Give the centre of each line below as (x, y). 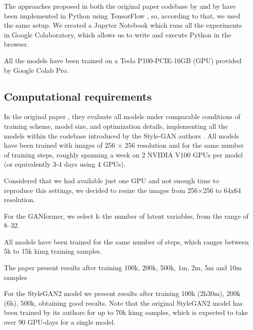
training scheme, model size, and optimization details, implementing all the (116, 126)
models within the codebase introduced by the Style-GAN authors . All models (122, 135)
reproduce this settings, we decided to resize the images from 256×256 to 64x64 (123, 190)
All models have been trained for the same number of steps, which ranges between (126, 241)
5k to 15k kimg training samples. (53, 251)
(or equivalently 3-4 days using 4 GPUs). (65, 164)
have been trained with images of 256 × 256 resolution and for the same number (124, 145)
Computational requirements (78, 96)
